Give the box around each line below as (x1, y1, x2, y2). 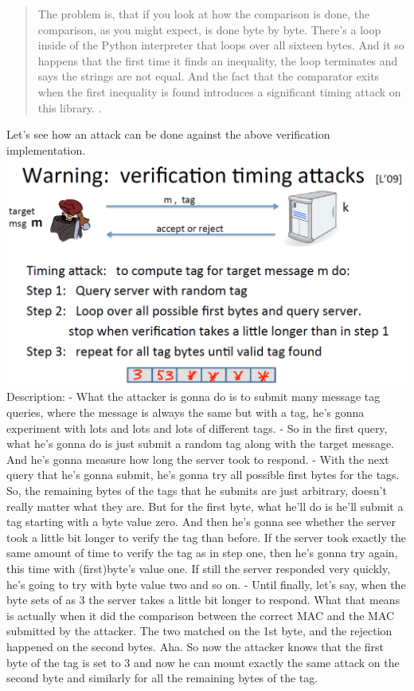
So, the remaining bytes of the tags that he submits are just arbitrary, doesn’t (6, 481, 387, 498)
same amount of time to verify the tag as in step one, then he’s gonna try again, (6, 544, 398, 561)
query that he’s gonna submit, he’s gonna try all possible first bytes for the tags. (6, 466, 400, 483)
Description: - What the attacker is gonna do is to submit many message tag (6, 388, 381, 405)
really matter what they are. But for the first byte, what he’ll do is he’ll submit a (6, 497, 404, 514)
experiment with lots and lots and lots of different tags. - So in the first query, (6, 419, 388, 436)
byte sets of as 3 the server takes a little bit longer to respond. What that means (6, 591, 400, 608)
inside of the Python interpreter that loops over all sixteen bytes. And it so (37, 37, 404, 53)
